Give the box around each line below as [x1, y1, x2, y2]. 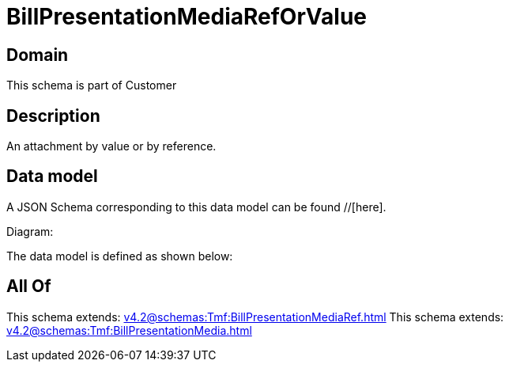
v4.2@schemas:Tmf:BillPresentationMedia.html [6, 323, 252, 337]
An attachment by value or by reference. [6, 139, 217, 154]
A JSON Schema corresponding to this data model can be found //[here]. [6, 199, 386, 214]
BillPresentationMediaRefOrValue [6, 3, 368, 30]
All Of [6, 276, 51, 297]
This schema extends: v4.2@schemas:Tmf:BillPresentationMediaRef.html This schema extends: [6, 309, 504, 324]
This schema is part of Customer [6, 78, 177, 93]
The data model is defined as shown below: [6, 248, 233, 263]
